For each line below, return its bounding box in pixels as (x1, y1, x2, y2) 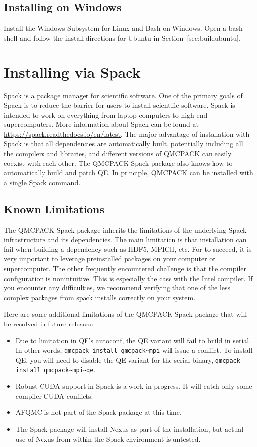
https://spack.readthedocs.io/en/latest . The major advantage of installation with (4, 128, 250, 139)
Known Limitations (4, 201, 104, 216)
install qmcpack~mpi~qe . (15, 364, 96, 374)
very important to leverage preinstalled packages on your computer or (4, 253, 215, 264)
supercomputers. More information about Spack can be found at (4, 119, 199, 129)
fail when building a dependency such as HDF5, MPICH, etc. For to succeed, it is (4, 244, 252, 254)
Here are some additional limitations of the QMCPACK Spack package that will (4, 309, 247, 319)
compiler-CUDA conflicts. (15, 390, 93, 401)
